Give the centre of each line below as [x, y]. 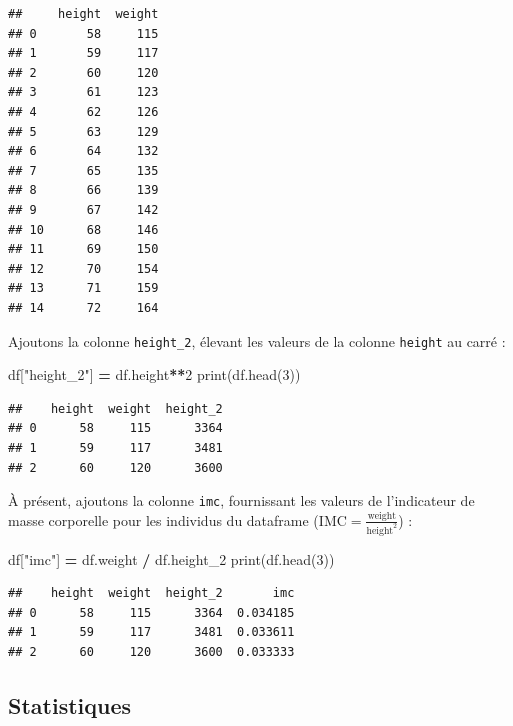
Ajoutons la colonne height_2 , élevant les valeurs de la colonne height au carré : [257, 340]
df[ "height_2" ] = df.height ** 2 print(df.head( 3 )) [154, 374]
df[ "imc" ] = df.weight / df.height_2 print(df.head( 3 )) [171, 558]
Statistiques [70, 705]
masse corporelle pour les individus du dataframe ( [163, 519]
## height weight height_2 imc [151, 593]
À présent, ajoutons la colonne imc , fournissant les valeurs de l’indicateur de [241, 500]
